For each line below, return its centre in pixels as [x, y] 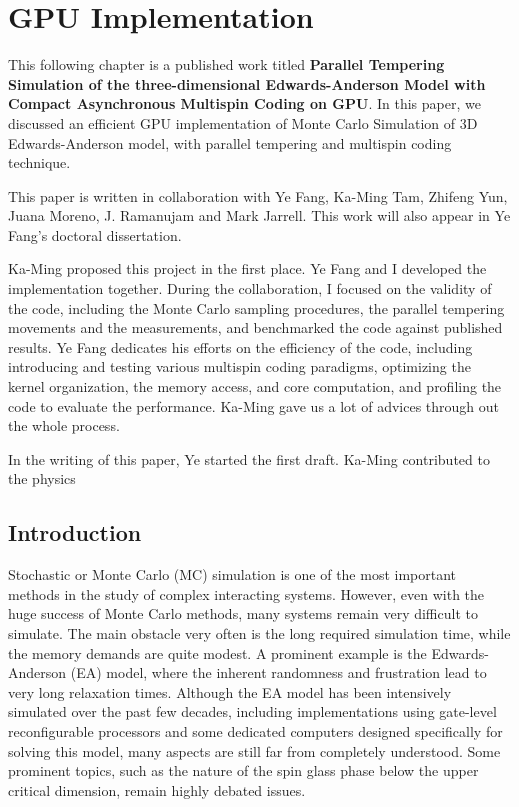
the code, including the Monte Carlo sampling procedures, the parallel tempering [256, 307]
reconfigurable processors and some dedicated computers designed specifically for [255, 730]
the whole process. [64, 425]
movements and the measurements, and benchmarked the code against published [255, 327]
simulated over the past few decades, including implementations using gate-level [252, 711]
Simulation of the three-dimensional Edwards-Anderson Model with [247, 83]
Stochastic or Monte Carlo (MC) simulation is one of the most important [232, 574]
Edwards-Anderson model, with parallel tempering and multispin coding [230, 142]
